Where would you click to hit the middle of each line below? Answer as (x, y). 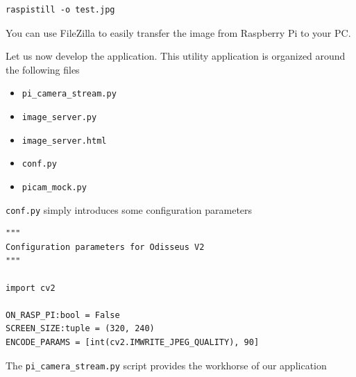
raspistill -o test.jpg (60, 10)
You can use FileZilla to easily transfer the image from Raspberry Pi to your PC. (178, 32)
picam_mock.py (54, 187)
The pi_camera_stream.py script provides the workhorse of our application (166, 365)
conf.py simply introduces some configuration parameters (129, 209)
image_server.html (64, 141)
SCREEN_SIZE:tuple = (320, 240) (80, 329)
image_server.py (59, 118)
